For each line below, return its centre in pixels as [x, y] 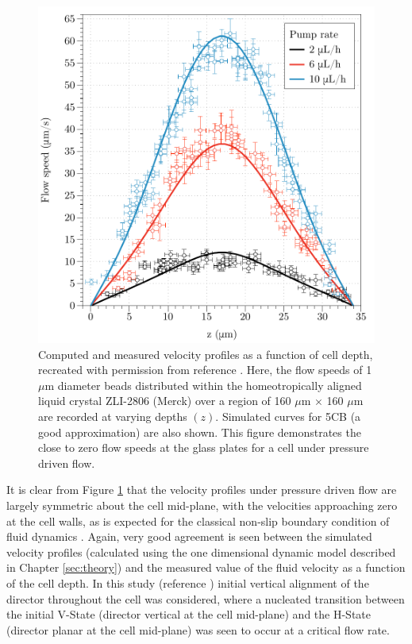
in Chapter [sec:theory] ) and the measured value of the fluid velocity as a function [206, 567]
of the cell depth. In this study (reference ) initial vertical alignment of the [188, 582]
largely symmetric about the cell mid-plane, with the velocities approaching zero [202, 505]
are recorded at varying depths [113, 416]
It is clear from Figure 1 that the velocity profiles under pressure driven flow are [202, 490]
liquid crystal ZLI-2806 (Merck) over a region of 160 [165, 401]
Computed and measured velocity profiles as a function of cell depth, [206, 354]
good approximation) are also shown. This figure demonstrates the [200, 432]
